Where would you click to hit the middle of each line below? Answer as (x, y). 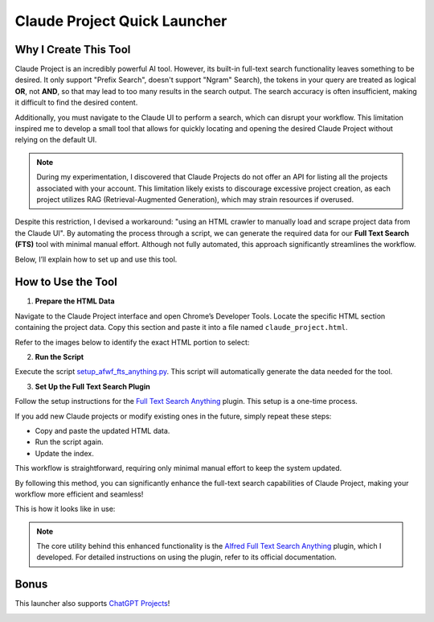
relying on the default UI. (56, 140)
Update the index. (64, 453)
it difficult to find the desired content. (76, 103)
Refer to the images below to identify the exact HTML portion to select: (132, 342)
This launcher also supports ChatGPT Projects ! (92, 603)
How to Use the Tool (66, 282)
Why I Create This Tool (73, 49)
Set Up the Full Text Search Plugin (92, 386)
